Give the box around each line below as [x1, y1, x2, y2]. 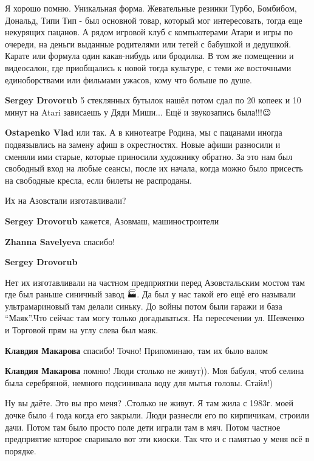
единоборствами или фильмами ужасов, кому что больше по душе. [5, 73, 252, 86]
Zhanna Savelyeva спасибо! [5, 235, 115, 248]
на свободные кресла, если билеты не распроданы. [5, 173, 192, 186]
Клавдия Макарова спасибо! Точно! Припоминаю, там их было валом [5, 344, 268, 356]
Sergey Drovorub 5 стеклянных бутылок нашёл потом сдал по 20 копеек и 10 [5, 94, 301, 106]
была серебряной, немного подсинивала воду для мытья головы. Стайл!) [5, 376, 273, 389]
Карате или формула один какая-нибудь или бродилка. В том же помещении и [5, 49, 294, 62]
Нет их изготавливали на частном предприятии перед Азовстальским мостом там [5, 276, 305, 288]
